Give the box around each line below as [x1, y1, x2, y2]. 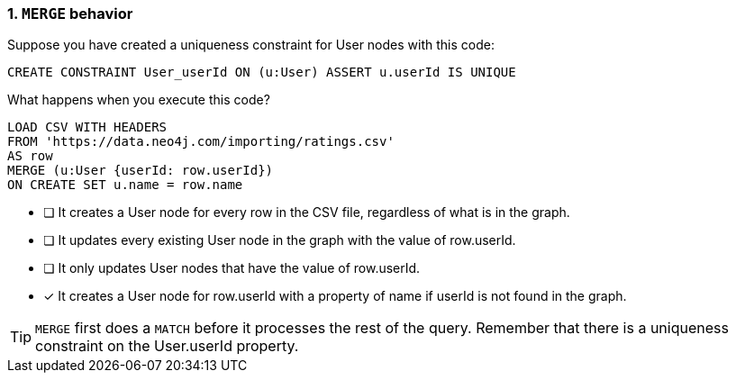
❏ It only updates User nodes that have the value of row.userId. [43, 260, 421, 276]
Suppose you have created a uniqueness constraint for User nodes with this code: [7, 37, 495, 53]
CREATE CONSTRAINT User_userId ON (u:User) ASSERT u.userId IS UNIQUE [7, 65, 516, 80]
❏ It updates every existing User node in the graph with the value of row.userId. [43, 232, 516, 249]
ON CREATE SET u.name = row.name [7, 177, 243, 193]
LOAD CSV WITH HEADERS [7, 120, 168, 135]
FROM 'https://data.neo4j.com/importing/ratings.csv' [7, 134, 395, 149]
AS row [7, 149, 53, 164]
